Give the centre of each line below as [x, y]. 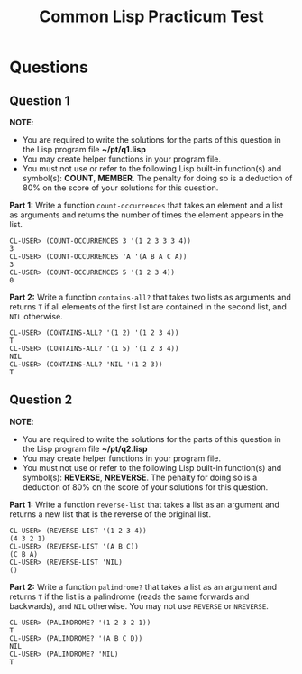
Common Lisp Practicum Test [151, 17]
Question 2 [41, 400]
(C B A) [24, 554]
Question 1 [40, 101]
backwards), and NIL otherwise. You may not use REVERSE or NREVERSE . [139, 605]
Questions [49, 67]
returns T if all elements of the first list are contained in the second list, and [148, 307]
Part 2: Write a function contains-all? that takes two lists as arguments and [150, 297]
